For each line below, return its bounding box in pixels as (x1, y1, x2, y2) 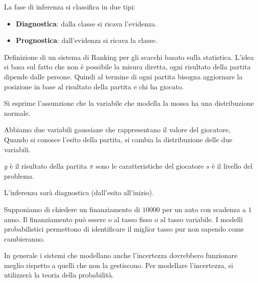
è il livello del (212, 161, 253, 171)
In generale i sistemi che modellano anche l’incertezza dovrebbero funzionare (4, 250, 238, 261)
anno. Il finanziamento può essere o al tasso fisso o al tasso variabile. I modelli (4, 214, 243, 224)
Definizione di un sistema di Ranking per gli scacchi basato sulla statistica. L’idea (4, 51, 254, 62)
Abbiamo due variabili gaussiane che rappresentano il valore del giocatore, (4, 124, 231, 135)
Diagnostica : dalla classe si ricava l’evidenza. (15, 18, 157, 28)
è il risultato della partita (9, 161, 87, 171)
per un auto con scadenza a (162, 204, 246, 214)
